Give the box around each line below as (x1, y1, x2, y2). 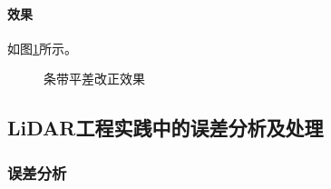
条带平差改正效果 (44, 69, 145, 88)
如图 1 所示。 (7, 38, 77, 57)
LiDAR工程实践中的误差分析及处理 (7, 114, 324, 142)
